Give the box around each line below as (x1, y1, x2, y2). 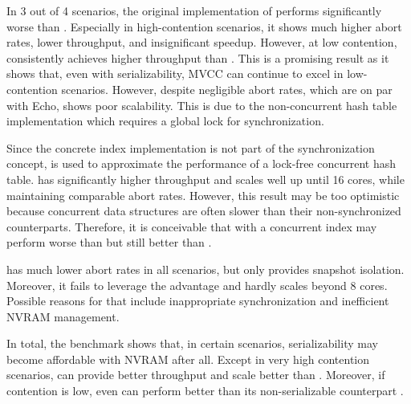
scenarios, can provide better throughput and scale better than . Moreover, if (6, 366, 385, 383)
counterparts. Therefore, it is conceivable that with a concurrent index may (6, 218, 377, 235)
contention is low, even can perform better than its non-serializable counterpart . (6, 382, 404, 399)
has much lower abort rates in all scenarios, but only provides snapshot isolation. (6, 260, 405, 277)
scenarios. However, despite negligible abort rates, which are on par (61, 80, 393, 97)
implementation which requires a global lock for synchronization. (6, 112, 324, 129)
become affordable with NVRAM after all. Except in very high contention (6, 350, 370, 367)
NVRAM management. (6, 308, 120, 324)
